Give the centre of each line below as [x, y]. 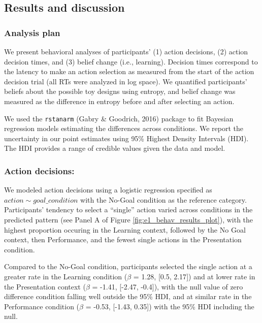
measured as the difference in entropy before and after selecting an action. [119, 101]
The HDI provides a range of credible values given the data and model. [115, 148]
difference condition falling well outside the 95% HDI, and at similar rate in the [128, 296]
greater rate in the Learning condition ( [66, 276]
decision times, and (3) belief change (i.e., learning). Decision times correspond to [131, 61]
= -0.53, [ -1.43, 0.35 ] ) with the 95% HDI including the [170, 306]
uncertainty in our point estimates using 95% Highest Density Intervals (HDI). [126, 138]
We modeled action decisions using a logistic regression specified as [108, 190]
